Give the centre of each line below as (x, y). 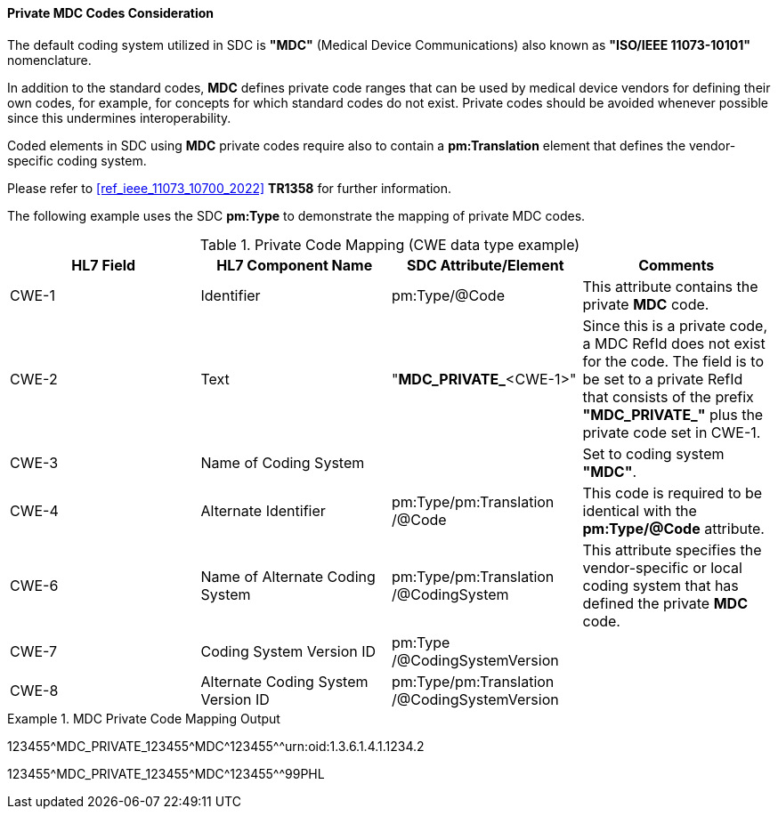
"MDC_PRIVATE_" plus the (673, 414)
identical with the (640, 510)
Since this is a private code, (675, 325)
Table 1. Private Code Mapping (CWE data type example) (390, 244)
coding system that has (660, 585)
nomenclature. (49, 60)
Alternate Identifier (263, 510)
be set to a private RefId (663, 379)
